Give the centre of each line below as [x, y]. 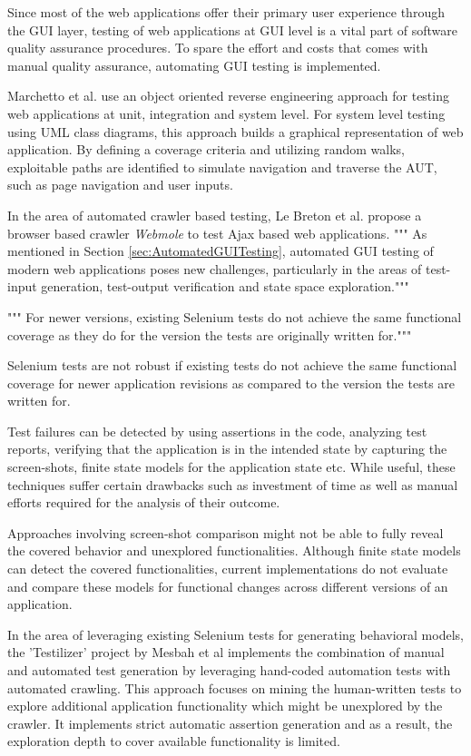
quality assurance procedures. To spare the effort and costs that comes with [218, 48]
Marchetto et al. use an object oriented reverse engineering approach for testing [228, 96]
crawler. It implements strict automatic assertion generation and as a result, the [230, 723]
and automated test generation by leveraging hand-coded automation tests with [229, 670]
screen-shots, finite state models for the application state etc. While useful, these [231, 467]
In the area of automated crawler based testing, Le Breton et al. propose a [215, 215]
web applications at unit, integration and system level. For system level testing [226, 113]
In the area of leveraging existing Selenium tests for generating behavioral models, [235, 634]
